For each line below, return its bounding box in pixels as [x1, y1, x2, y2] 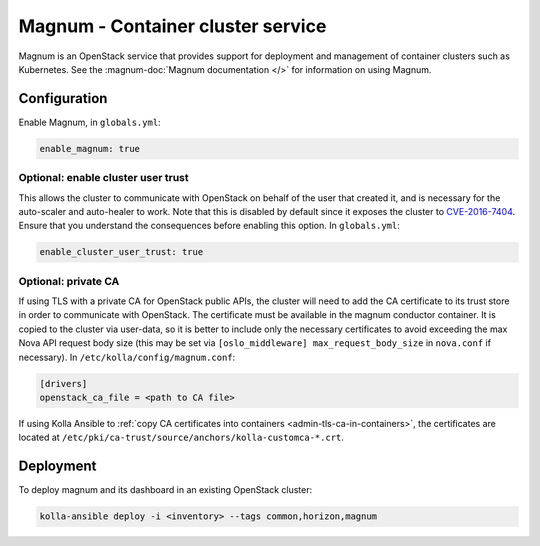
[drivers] [39, 378, 88, 389]
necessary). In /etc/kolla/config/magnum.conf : [18, 351, 236, 363]
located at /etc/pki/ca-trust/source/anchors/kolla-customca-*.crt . [18, 431, 345, 444]
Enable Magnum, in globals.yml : [18, 116, 161, 128]
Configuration [18, 90, 108, 107]
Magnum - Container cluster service [18, 15, 327, 37]
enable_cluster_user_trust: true [39, 246, 204, 258]
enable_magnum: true [39, 143, 140, 154]
